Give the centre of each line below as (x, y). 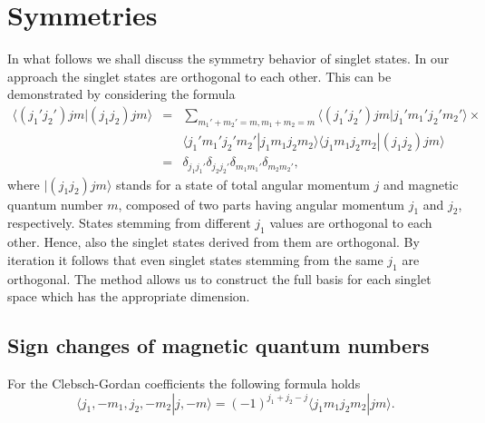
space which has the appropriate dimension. (129, 296)
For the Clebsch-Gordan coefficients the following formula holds (184, 383)
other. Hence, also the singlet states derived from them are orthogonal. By (213, 242)
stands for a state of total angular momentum (242, 184)
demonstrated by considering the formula (121, 94)
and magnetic (421, 184)
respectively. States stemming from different (129, 223)
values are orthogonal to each (351, 223)
